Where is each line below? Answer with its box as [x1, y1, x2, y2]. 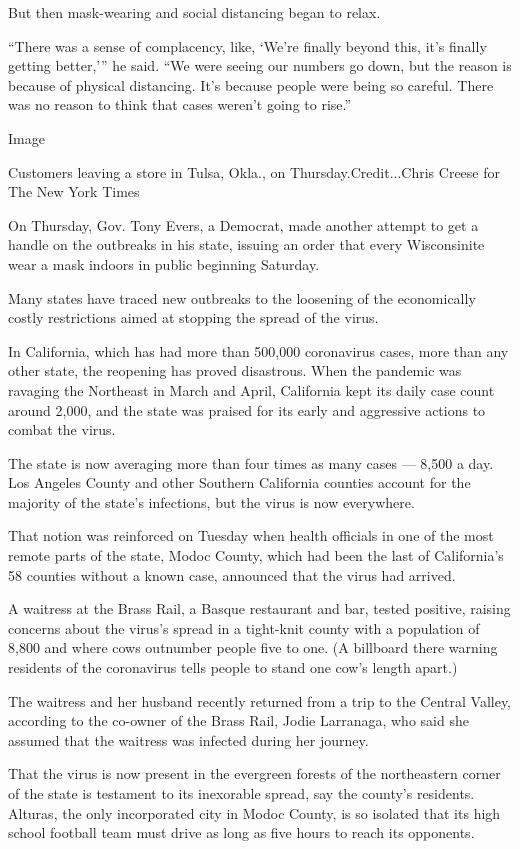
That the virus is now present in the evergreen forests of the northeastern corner [8, 763, 501, 784]
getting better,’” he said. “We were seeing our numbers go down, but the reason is [8, 55, 512, 76]
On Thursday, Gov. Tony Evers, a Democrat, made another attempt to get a [8, 214, 479, 235]
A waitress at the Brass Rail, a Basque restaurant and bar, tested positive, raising [8, 598, 511, 619]
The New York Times [8, 181, 140, 202]
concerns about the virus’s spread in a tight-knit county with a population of [8, 617, 480, 638]
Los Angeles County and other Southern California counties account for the [8, 472, 471, 493]
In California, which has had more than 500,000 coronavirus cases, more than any [8, 340, 509, 361]
